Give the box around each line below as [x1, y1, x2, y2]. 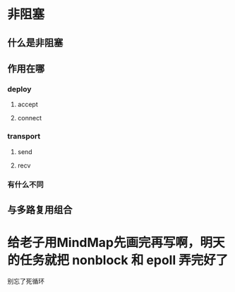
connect [17, 114, 42, 122]
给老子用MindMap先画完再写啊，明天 [7, 235, 225, 250]
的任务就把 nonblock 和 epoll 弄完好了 [7, 253, 229, 268]
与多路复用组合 [7, 203, 73, 215]
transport [7, 132, 41, 141]
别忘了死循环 [7, 277, 44, 285]
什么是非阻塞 [7, 37, 64, 49]
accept [17, 100, 38, 109]
